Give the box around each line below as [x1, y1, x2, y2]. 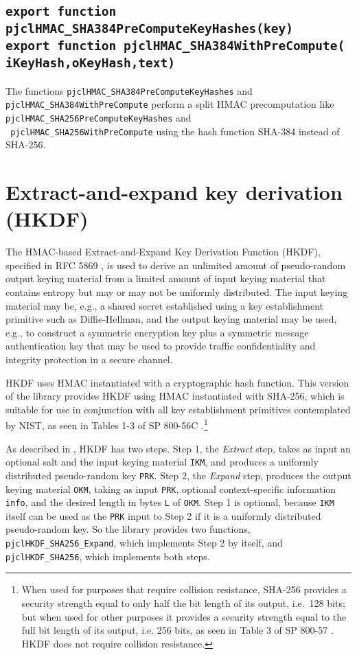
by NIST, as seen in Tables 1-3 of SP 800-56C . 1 [5, 416, 208, 432]
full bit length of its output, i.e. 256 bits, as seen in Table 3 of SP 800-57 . [21, 623, 334, 637]
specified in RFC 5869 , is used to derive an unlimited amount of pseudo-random [5, 257, 346, 272]
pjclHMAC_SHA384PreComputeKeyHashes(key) [5, 21, 293, 36]
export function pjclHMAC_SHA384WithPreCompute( [5, 38, 345, 54]
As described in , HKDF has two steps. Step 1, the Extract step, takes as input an [5, 441, 351, 455]
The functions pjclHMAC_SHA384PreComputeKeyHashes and [5, 83, 253, 97]
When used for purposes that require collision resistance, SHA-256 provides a [21, 582, 347, 597]
